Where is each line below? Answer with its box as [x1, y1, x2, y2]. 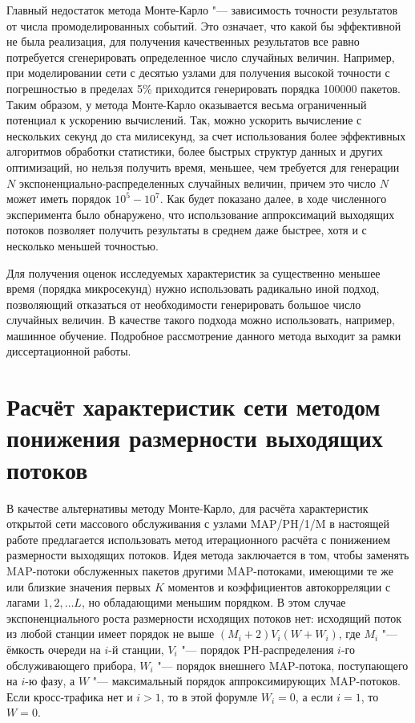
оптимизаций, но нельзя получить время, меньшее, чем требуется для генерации [6, 158, 400, 175]
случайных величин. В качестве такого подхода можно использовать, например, [6, 311, 395, 328]
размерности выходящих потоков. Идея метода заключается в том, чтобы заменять [6, 546, 409, 563]
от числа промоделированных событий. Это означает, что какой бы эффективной [6, 17, 401, 34]
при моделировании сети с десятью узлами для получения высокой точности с [6, 64, 390, 81]
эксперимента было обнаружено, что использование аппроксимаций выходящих [6, 205, 395, 222]
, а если [295, 688, 333, 705]
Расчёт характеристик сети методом [6, 390, 381, 423]
